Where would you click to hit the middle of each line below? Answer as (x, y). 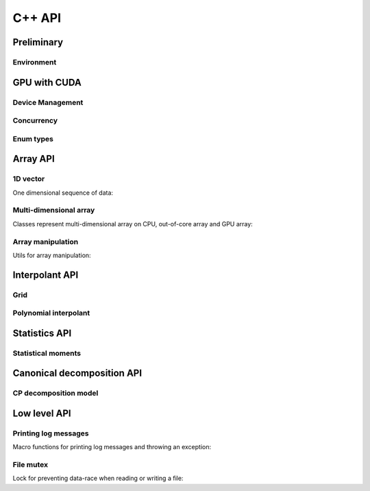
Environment (35, 62)
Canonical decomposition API (77, 373)
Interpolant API (46, 275)
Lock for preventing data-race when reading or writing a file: (98, 478)
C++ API (37, 18)
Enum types (33, 139)
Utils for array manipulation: (52, 255)
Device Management (48, 102)
